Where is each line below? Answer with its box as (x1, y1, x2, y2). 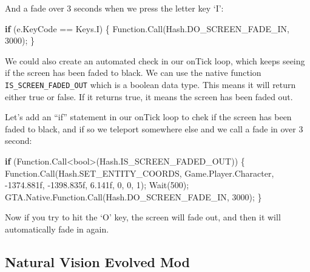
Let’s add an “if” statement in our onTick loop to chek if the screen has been (5, 110, 292, 123)
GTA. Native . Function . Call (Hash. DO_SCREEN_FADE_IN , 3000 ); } (5, 190, 262, 203)
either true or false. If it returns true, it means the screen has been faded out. (5, 90, 293, 103)
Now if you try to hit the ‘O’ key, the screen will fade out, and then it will (5, 211, 281, 223)
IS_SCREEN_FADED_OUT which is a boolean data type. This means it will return (5, 78, 296, 90)
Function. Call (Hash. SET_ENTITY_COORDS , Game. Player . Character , (5, 166, 274, 179)
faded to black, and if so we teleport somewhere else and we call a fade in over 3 (5, 122, 303, 135)
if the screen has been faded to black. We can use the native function (5, 66, 261, 79)
